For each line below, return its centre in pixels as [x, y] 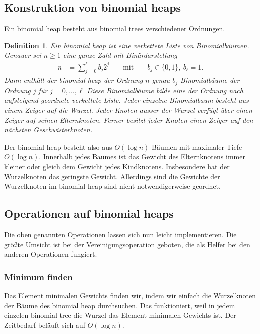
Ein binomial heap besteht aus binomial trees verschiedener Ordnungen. [115, 28]
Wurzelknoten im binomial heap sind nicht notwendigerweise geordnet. [112, 186]
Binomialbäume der [210, 80]
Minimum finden [38, 276]
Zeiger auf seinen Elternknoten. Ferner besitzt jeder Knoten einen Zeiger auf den [129, 120]
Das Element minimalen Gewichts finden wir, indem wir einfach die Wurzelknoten [130, 295]
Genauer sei [23, 55]
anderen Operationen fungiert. [51, 254]
